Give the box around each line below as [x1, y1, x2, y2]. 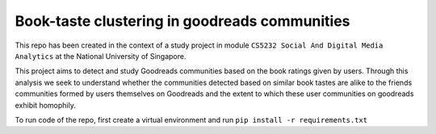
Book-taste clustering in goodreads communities [15, 12, 350, 30]
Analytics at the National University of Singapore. [15, 51, 187, 61]
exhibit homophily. [15, 100, 76, 110]
